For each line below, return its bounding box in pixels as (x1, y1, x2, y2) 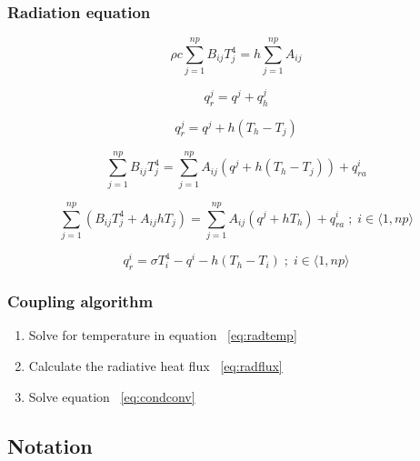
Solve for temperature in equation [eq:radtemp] (28, 326, 297, 345)
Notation (7, 431, 93, 459)
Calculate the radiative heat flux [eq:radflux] (28, 356, 283, 375)
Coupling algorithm (7, 290, 154, 313)
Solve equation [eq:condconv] (28, 386, 195, 406)
